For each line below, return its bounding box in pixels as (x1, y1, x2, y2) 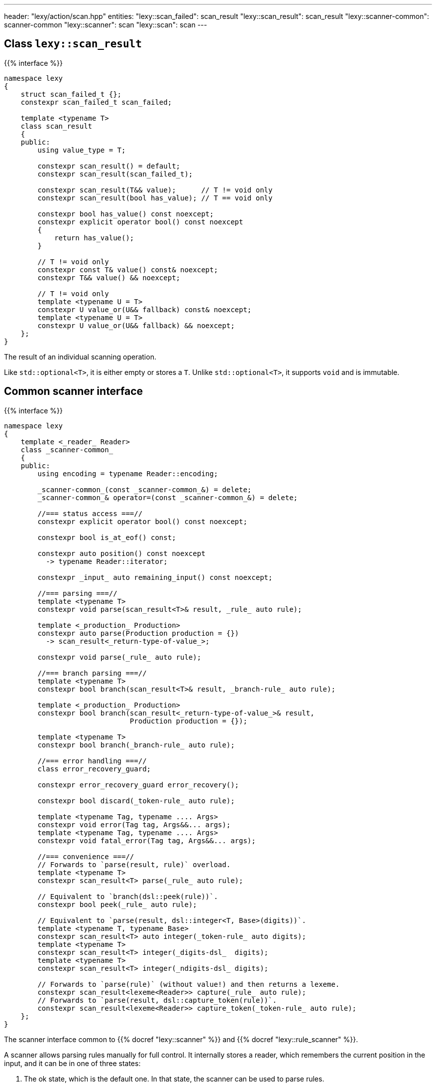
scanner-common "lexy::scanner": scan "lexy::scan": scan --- (4, 20, 207, 29)
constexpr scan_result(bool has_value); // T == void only (37, 193, 273, 202)
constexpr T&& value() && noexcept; (37, 273, 181, 282)
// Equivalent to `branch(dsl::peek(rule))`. (37, 892, 218, 901)
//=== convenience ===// (37, 852, 134, 861)
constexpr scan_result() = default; (37, 162, 181, 170)
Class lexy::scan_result (4, 37, 142, 50)
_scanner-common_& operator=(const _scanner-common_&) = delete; (37, 493, 298, 502)
